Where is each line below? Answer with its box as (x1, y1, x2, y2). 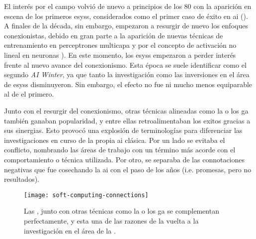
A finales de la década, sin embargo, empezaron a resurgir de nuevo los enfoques (4, 20, 248, 31)
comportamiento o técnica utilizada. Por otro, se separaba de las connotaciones (4, 154, 245, 164)
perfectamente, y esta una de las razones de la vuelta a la (24, 215, 199, 226)
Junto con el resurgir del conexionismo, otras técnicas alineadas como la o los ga (4, 105, 249, 116)
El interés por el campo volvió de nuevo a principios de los (4, 1, 182, 11)
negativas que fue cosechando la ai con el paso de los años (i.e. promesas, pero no (4, 164, 252, 174)
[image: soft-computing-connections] (24, 191, 149, 199)
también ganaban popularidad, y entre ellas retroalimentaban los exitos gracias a (4, 115, 251, 125)
